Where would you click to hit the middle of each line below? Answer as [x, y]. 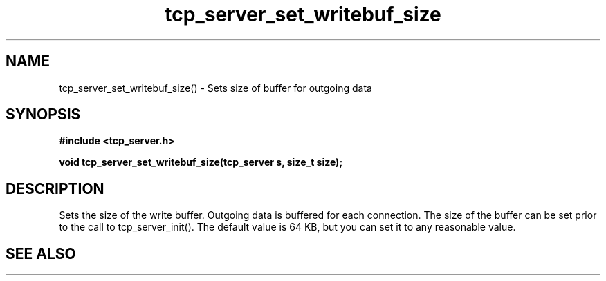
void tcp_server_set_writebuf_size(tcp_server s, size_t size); [201, 162]
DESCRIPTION [55, 188]
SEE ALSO [41, 253]
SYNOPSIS [43, 115]
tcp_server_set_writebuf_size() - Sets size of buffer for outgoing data [215, 88]
